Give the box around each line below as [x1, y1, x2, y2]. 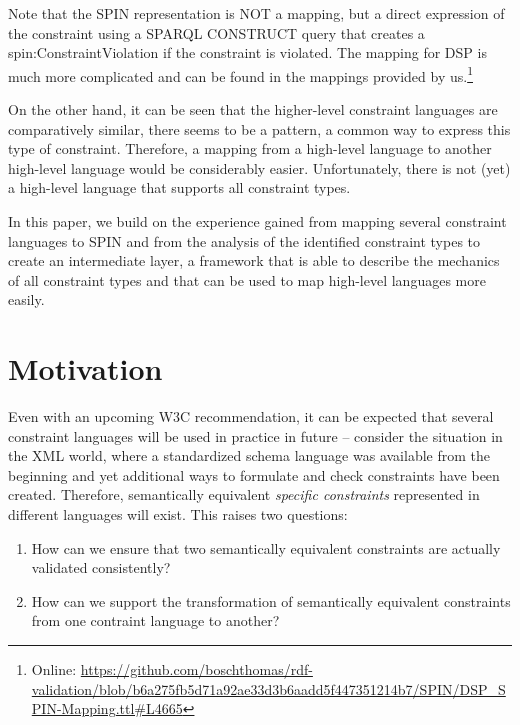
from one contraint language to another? [31, 610, 280, 631]
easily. [8, 289, 45, 310]
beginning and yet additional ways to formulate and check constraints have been [8, 464, 500, 485]
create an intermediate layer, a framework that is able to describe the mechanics [8, 250, 500, 271]
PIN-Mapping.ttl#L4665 [31, 698, 183, 719]
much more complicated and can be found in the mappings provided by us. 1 [8, 62, 473, 86]
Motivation [8, 348, 163, 389]
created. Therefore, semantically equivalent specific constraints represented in [8, 484, 480, 505]
